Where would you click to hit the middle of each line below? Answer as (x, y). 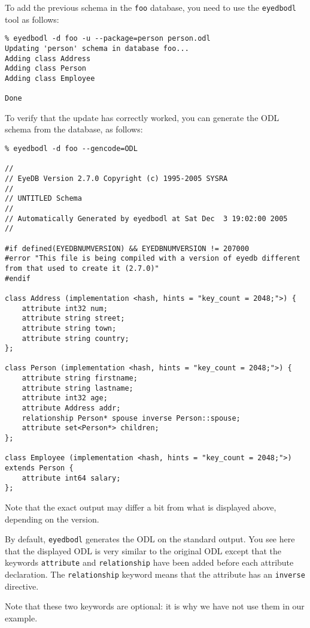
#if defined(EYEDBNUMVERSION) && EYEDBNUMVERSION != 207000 (127, 248)
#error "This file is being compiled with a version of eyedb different (153, 259)
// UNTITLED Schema (43, 199)
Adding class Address (48, 58)
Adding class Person (46, 69)
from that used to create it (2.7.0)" (82, 268)
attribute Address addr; (71, 408)
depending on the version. (52, 519)
